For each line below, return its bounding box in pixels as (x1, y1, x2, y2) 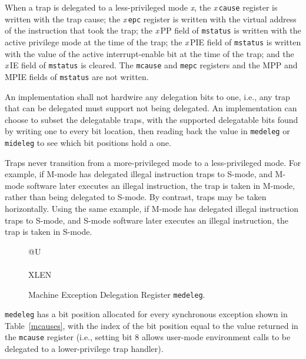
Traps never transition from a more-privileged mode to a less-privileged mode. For (5, 156, 301, 168)
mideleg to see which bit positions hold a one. (5, 136, 171, 148)
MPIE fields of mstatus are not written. (5, 70, 149, 82)
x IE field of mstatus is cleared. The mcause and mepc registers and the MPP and (5, 59, 298, 71)
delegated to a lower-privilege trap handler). (5, 343, 164, 355)
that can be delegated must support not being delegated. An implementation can (5, 102, 297, 114)
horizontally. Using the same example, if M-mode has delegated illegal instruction (5, 202, 298, 214)
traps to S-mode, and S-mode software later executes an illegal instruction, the (5, 214, 288, 226)
